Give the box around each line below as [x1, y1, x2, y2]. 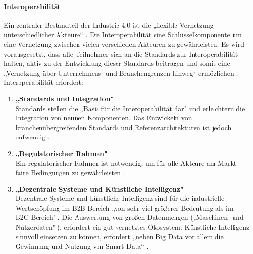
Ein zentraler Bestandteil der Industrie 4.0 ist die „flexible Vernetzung [4, 20, 214, 30]
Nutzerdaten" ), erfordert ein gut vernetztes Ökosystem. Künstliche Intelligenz [15, 222, 250, 232]
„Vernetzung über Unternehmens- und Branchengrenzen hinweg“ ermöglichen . [4, 67, 238, 78]
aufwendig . [15, 132, 50, 142]
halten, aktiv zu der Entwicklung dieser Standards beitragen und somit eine [4, 58, 230, 68]
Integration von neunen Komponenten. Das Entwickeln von [15, 113, 192, 123]
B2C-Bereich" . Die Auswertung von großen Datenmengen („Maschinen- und [15, 212, 244, 222]
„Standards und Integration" [15, 93, 114, 103]
